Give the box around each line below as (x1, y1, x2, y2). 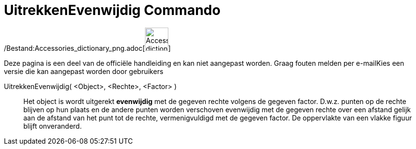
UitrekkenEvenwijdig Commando (4, 2, 221, 18)
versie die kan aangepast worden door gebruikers (4, 67, 163, 75)
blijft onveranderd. (23, 121, 82, 130)
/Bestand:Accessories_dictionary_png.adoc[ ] (4, 44, 171, 52)
